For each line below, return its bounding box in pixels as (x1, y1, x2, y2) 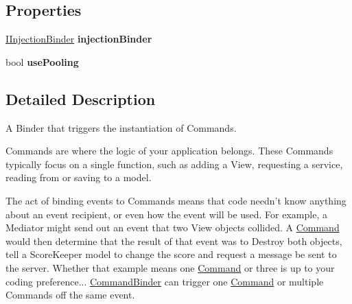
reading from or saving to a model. (5, 170, 152, 185)
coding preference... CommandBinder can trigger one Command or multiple (5, 274, 324, 288)
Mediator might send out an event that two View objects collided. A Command (5, 220, 340, 235)
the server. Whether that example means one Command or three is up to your (5, 260, 335, 274)
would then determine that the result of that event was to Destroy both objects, (5, 233, 342, 248)
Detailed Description (5, 88, 156, 109)
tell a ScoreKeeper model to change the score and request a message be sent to (5, 247, 337, 261)
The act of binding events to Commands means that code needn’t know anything (5, 193, 347, 207)
